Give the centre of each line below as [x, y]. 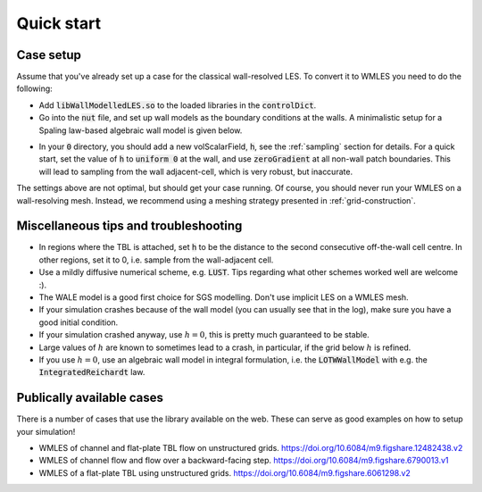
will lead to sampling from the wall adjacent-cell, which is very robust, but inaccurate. [195, 171]
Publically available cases [90, 398]
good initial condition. [79, 322]
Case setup [49, 55]
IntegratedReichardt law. [92, 372]
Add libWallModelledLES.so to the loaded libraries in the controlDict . [178, 105]
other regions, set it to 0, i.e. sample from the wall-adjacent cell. [156, 260]
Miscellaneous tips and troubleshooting [129, 226]
